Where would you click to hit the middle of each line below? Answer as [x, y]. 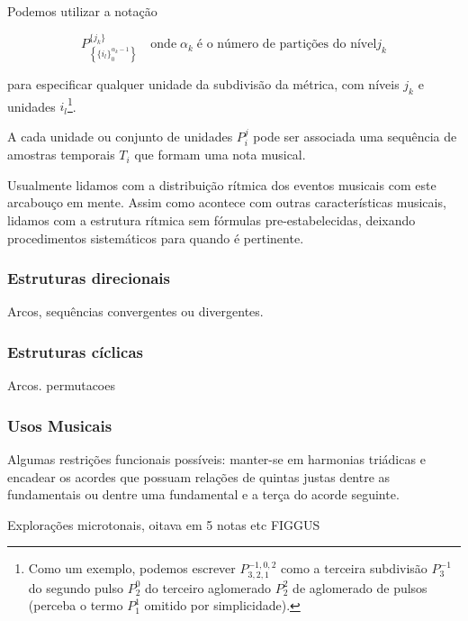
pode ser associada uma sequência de [355, 136]
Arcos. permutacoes [61, 385]
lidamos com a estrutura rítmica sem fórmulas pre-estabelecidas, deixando [211, 220]
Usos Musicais [60, 425]
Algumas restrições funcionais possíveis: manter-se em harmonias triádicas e [216, 459]
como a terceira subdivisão [354, 568]
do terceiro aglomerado [208, 587]
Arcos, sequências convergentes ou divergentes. [135, 311]
